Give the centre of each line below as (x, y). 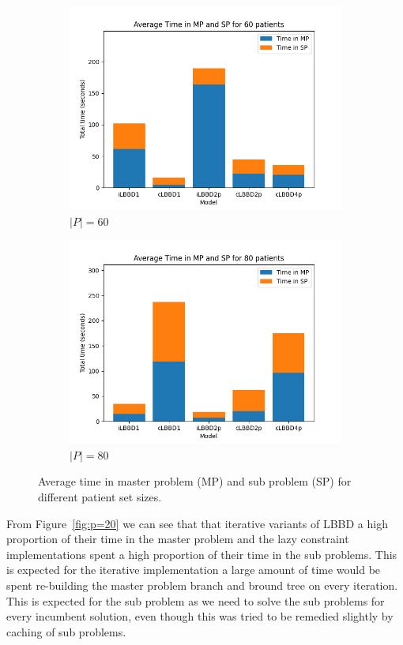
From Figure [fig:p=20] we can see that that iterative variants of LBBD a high (197, 523)
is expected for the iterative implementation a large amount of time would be (194, 570)
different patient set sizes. (100, 496)
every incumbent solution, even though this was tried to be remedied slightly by (200, 616)
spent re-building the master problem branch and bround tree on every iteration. (202, 585)
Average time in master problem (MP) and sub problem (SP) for (195, 481)
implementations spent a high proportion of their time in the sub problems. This (202, 554)
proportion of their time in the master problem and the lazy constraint (178, 539)
